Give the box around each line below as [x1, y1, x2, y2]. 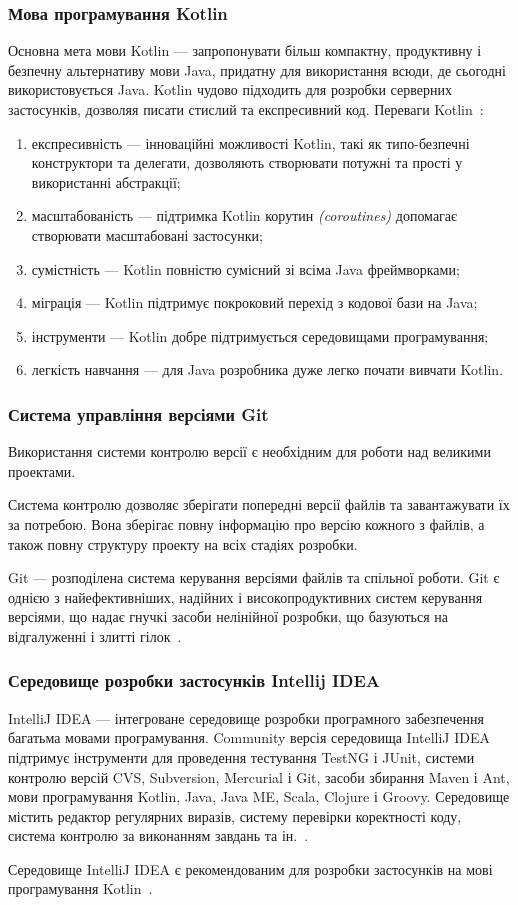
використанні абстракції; [31, 171, 181, 192]
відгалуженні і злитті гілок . [8, 625, 182, 646]
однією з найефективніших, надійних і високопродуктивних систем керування [8, 586, 483, 607]
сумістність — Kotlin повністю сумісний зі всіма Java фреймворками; [31, 258, 460, 279]
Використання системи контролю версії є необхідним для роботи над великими [8, 441, 491, 462]
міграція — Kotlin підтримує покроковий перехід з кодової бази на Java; [31, 292, 478, 313]
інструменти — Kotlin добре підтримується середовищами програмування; [31, 325, 489, 346]
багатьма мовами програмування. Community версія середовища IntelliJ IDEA [8, 727, 491, 748]
